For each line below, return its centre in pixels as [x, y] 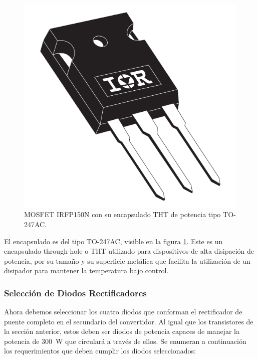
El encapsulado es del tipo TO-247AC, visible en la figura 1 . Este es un [113, 241]
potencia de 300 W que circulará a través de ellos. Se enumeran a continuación [125, 341]
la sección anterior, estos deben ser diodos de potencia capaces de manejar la [122, 331]
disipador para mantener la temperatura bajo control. [86, 271]
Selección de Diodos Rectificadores [75, 293]
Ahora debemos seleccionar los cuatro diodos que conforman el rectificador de [123, 312]
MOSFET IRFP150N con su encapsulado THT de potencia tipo [122, 214]
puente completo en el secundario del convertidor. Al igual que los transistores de [129, 321]
